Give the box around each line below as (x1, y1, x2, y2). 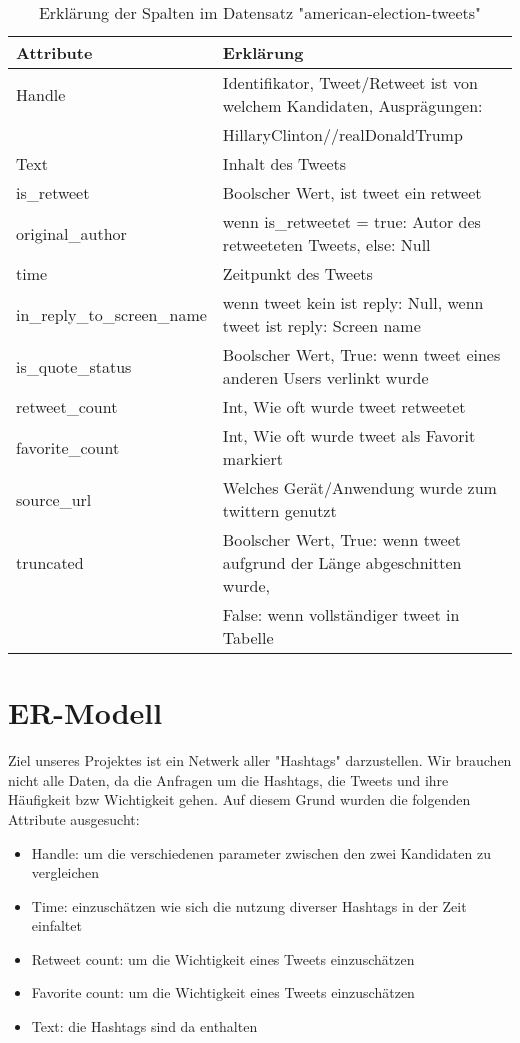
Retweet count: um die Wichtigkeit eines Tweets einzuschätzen (31, 948, 415, 969)
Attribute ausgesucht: (8, 808, 140, 829)
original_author (16, 221, 127, 245)
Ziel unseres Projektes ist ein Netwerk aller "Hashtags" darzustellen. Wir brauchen (8, 750, 512, 771)
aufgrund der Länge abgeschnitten (222, 551, 462, 574)
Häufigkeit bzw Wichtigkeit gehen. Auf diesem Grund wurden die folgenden (8, 789, 471, 810)
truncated (16, 551, 84, 574)
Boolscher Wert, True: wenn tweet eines (222, 343, 501, 366)
